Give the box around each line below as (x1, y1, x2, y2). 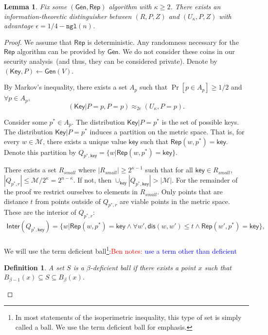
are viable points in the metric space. (120, 196, 230, 206)
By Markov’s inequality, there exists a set (4, 82, 127, 92)
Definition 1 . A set (4, 262, 65, 272)
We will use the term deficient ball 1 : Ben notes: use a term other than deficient (4, 244, 237, 256)
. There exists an (170, 1, 221, 11)
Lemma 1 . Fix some (4, 1, 67, 11)
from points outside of (35, 196, 101, 206)
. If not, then (73, 175, 112, 185)
